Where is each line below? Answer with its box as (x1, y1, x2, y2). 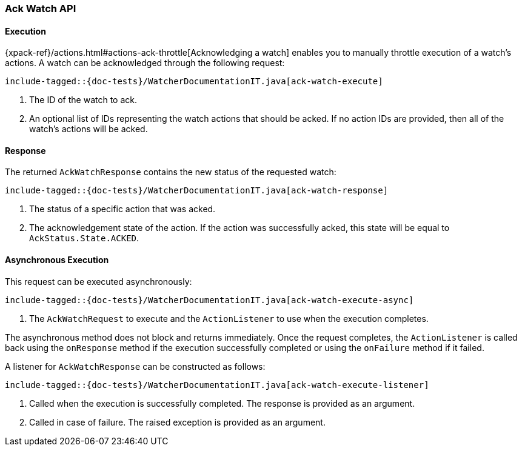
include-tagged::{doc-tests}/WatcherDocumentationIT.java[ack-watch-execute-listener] (5, 379, 429, 390)
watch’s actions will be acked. (29, 124, 148, 135)
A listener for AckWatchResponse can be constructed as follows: (5, 361, 266, 372)
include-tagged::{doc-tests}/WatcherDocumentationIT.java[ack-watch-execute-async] (5, 295, 414, 305)
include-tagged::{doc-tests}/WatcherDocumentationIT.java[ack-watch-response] (5, 185, 389, 196)
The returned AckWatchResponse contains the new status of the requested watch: (5, 167, 336, 178)
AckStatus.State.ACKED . (29, 233, 139, 244)
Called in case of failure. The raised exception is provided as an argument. (29, 416, 326, 427)
